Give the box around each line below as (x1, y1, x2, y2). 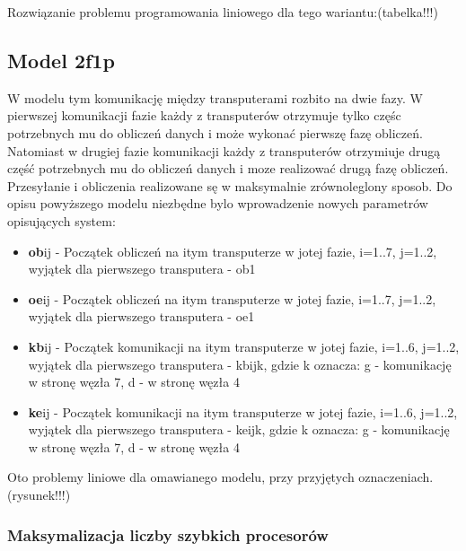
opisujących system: (7, 211, 116, 230)
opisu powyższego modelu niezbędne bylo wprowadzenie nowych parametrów (7, 194, 428, 213)
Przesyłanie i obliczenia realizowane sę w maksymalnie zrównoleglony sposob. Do (7, 176, 453, 195)
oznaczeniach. (358, 468, 434, 486)
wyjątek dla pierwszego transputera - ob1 (28, 259, 256, 278)
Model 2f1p (7, 46, 115, 74)
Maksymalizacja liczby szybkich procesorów (7, 523, 329, 546)
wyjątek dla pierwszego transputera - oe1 (28, 307, 255, 326)
